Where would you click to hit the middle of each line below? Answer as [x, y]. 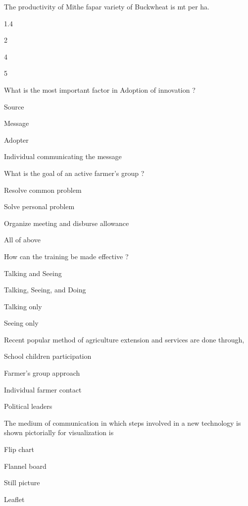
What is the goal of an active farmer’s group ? [74, 173]
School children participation [48, 356]
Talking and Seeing [33, 273]
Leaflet [14, 499]
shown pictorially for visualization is [59, 432]
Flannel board [25, 466]
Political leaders [28, 406]
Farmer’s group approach [42, 373]
